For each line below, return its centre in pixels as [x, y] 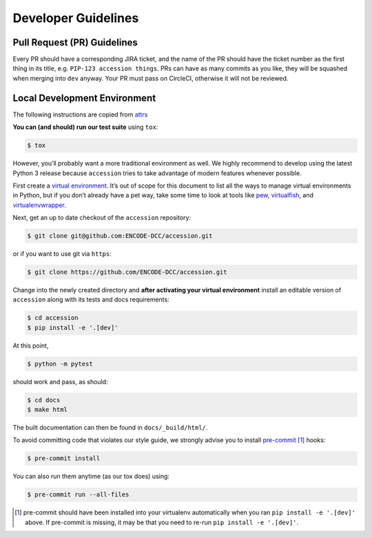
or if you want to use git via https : [62, 254]
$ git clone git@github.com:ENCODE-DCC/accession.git [120, 236]
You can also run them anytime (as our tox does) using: [91, 477]
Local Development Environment [84, 98]
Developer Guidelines [76, 18]
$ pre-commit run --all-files [78, 495]
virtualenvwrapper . [40, 205]
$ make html [48, 410]
